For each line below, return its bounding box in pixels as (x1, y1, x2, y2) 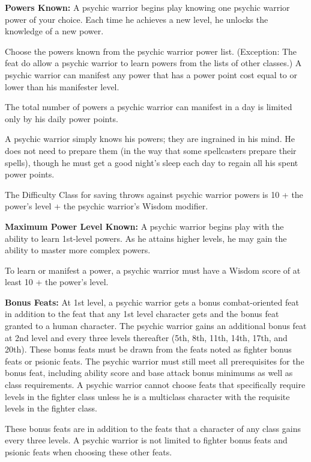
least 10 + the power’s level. (5, 276, 109, 288)
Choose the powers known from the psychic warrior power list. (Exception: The (5, 45, 297, 57)
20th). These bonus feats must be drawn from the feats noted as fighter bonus (5, 343, 292, 356)
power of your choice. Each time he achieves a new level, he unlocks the (5, 13, 268, 25)
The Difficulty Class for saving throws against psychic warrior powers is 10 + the (5, 188, 303, 200)
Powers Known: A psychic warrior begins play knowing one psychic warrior (5, 1, 290, 13)
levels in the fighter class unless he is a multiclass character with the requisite (5, 390, 290, 402)
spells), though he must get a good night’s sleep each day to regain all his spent (5, 156, 298, 168)
